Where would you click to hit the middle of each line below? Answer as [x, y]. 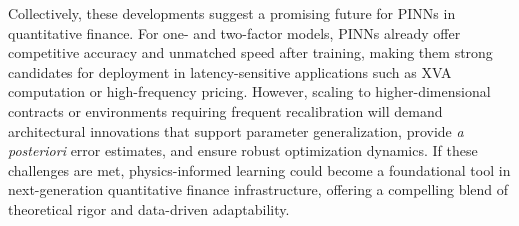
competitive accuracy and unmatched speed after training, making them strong [250, 52]
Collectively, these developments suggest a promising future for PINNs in [232, 13]
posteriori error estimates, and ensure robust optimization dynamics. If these [243, 150]
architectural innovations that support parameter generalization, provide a [236, 130]
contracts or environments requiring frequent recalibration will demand [225, 110]
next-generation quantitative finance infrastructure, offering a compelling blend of [258, 189]
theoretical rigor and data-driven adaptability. [149, 208]
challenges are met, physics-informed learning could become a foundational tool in [259, 169]
